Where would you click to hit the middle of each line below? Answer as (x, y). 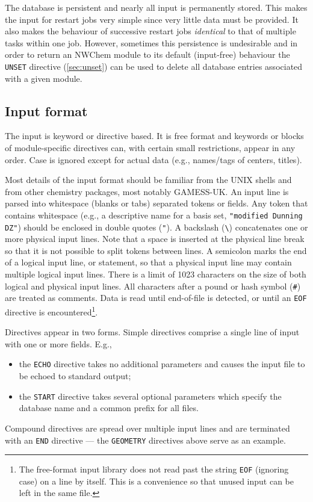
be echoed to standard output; (75, 376)
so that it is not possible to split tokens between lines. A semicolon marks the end (156, 250)
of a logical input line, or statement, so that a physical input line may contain (148, 262)
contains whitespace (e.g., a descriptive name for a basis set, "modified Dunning (154, 215)
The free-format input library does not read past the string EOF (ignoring (154, 469)
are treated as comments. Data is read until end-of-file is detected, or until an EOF (156, 298)
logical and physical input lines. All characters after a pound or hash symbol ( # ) (153, 286)
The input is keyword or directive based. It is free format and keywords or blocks (154, 136)
